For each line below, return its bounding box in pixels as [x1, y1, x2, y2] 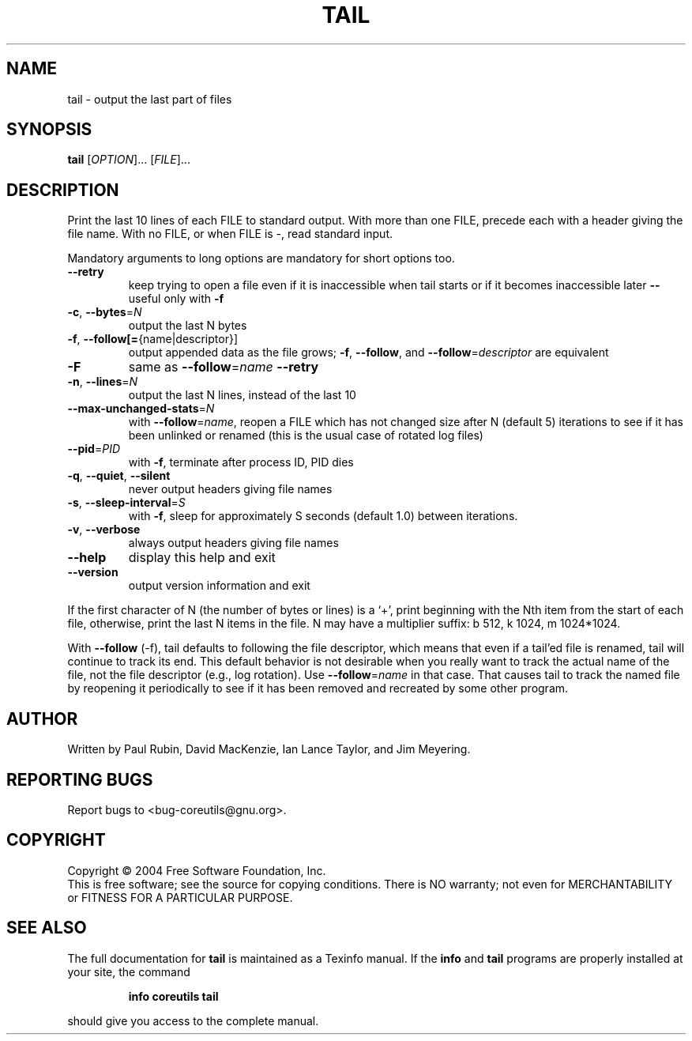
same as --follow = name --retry [128, 359, 319, 375]
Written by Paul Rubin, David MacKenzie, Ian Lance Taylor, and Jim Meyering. [67, 742, 471, 756]
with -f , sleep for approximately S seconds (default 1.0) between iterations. [128, 509, 518, 523]
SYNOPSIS [6, 119, 92, 140]
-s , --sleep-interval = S [67, 496, 186, 510]
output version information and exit [128, 579, 310, 593]
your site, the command [67, 964, 190, 979]
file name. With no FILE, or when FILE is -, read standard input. [67, 227, 393, 241]
